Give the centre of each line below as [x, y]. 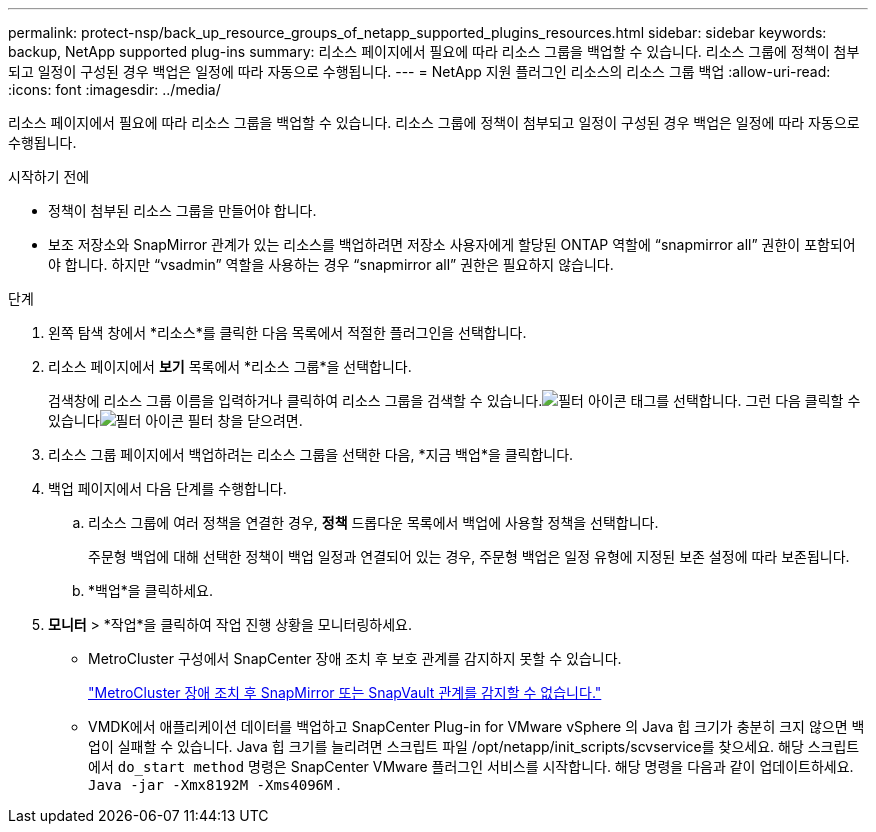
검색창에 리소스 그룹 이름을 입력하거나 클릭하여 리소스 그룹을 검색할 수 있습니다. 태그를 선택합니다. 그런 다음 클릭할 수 [454, 400]
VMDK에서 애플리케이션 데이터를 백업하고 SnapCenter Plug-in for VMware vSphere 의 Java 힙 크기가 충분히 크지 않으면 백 [476, 726]
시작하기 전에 [49, 176]
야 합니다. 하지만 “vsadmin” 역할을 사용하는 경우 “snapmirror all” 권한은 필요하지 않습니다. [331, 264]
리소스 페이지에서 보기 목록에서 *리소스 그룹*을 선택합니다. [230, 366]
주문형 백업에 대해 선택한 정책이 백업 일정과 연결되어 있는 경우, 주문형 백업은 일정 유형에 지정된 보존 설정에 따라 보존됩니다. [469, 556]
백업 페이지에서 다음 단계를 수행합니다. [167, 488]
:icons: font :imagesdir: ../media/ [114, 89]
